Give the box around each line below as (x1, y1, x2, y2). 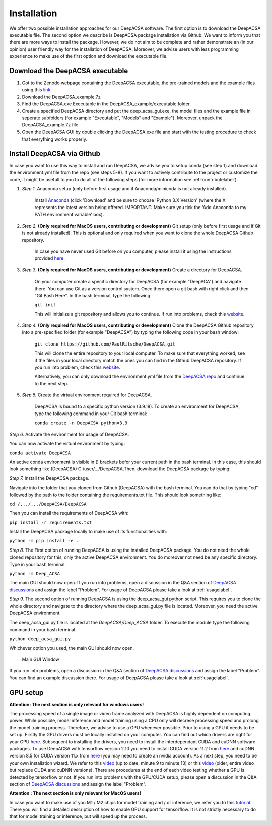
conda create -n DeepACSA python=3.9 (34, 420, 128, 426)
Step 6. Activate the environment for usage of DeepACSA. (9, 431, 129, 437)
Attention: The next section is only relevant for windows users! (9, 701, 144, 707)
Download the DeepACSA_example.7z (22, 94, 101, 100)
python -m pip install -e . (9, 538, 79, 544)
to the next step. (34, 380, 69, 386)
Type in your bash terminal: (9, 561, 66, 567)
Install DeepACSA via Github (9, 149, 101, 158)
